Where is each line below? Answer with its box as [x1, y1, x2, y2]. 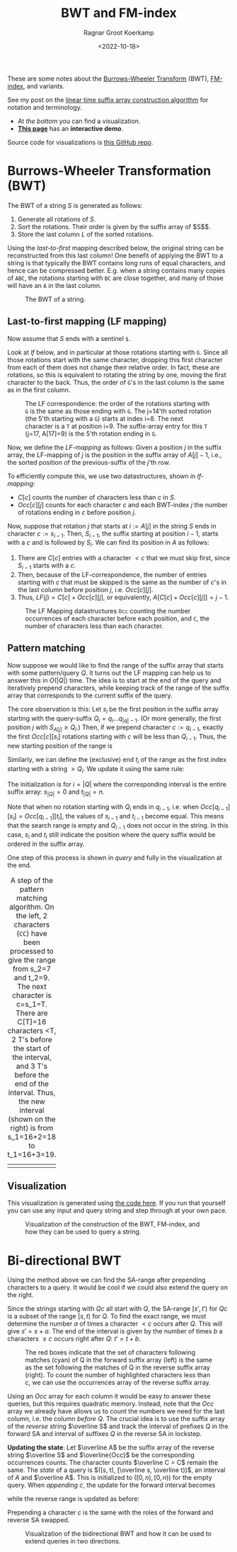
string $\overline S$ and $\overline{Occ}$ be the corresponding [7, 1451, 195, 1459]
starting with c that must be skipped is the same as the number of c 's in [17, 578, 227, 586]
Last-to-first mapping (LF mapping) [7, 315, 168, 328]
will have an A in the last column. [7, 281, 102, 289]
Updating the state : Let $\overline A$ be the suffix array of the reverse [7, 1443, 214, 1452]
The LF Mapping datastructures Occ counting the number [25, 607, 191, 615]
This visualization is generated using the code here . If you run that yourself [7, 1199, 226, 1208]
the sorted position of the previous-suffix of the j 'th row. [7, 458, 171, 466]
